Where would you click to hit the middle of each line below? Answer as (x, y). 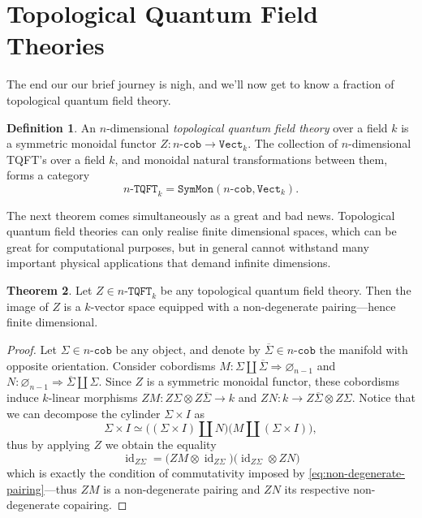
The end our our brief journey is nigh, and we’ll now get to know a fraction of (200, 84)
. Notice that (383, 397)
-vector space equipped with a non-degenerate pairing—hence (243, 306)
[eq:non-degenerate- (357, 473)
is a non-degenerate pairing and (182, 488)
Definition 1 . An (52, 127)
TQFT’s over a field (56, 159)
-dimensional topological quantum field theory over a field (247, 127)
